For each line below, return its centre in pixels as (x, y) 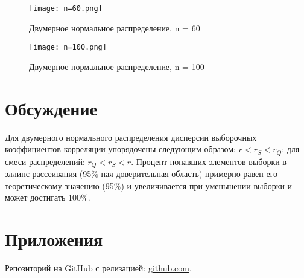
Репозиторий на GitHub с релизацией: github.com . (98, 268)
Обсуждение (51, 108)
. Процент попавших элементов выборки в (209, 161)
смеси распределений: (45, 161)
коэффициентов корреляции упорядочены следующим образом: (120, 149)
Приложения (54, 239)
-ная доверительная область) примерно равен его (188, 174)
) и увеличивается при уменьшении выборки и (207, 185)
